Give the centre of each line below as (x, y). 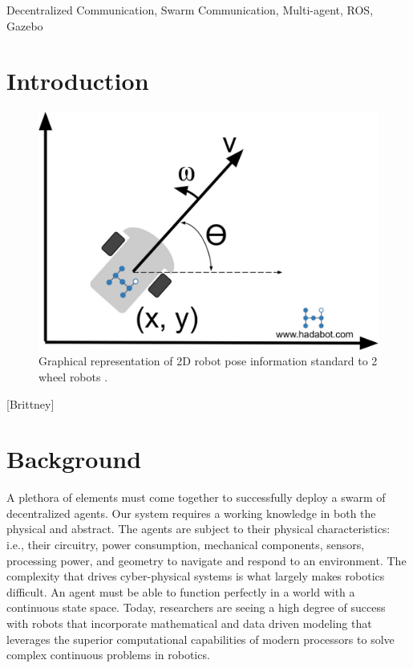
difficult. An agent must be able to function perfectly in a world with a (181, 591)
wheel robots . (73, 376)
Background (74, 459)
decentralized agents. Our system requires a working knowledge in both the (191, 513)
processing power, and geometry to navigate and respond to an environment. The (206, 560)
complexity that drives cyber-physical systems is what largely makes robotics (196, 576)
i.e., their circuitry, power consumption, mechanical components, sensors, (186, 545)
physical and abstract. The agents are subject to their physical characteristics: (198, 529)
